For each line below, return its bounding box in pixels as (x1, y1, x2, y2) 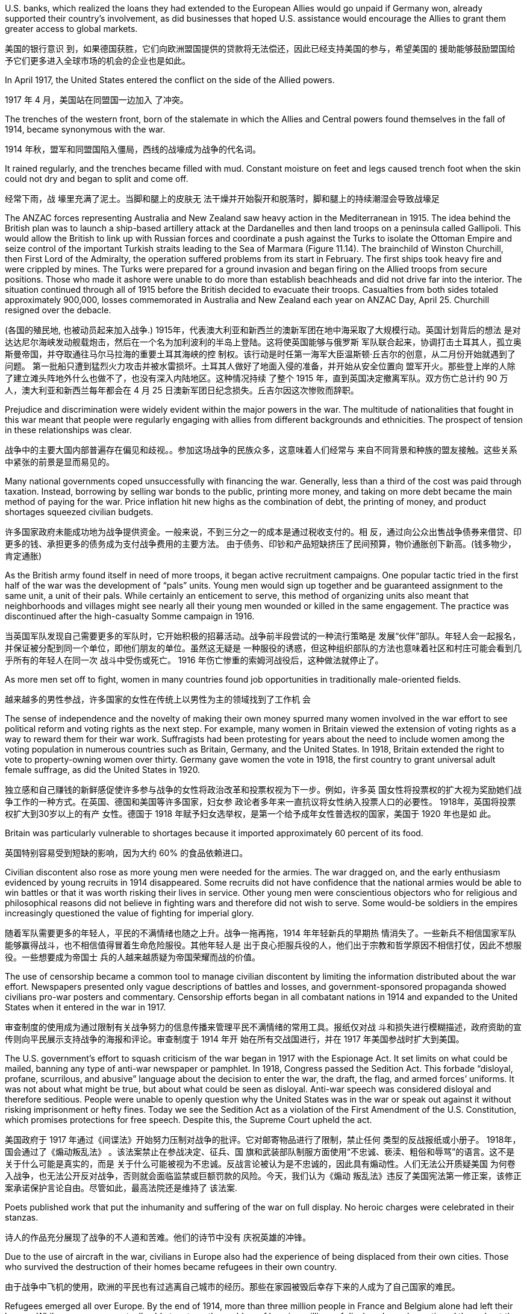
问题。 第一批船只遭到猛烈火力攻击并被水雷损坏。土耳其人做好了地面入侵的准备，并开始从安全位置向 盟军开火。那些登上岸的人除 (5, 361, 516, 371)
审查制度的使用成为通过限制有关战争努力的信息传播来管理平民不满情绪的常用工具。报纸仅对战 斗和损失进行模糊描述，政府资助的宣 (5, 1022, 522, 1032)
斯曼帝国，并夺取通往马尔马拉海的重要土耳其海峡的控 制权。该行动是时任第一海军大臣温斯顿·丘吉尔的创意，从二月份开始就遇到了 (5, 349, 516, 359)
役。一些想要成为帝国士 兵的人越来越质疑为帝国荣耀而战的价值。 (5, 952, 260, 962)
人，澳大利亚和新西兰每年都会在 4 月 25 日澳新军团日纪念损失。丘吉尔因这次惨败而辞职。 (5, 385, 359, 395)
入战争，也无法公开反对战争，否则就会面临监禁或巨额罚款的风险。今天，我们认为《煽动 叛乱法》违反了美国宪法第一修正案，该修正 (5, 1171, 522, 1181)
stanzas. (5, 1212, 39, 1222)
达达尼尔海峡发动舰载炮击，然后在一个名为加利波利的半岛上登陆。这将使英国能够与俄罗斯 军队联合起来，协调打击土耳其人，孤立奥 (5, 337, 522, 347)
